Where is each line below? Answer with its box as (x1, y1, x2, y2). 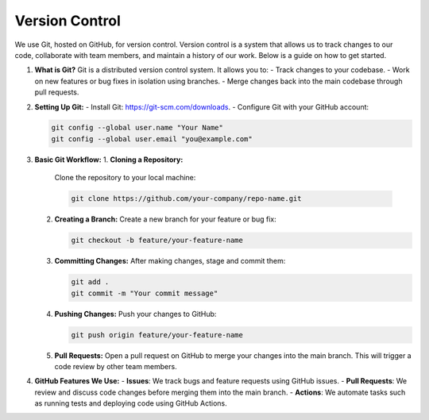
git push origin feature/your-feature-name (71, 330, 244, 339)
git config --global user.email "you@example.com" (51, 134, 253, 143)
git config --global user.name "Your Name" (51, 123, 224, 133)
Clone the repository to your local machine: (54, 173, 196, 183)
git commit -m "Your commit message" (71, 288, 218, 298)
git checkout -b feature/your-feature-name (71, 236, 244, 245)
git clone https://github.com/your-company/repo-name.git (71, 195, 302, 203)
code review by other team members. (54, 361, 178, 371)
